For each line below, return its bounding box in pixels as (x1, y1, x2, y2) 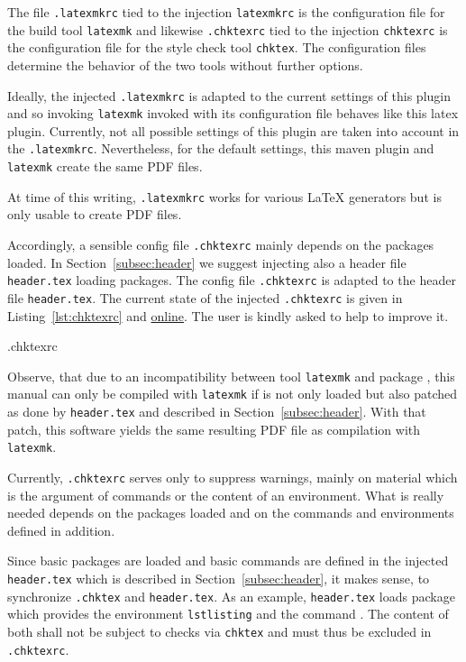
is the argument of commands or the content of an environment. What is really (7, 485, 444, 504)
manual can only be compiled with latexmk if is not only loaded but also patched (7, 384, 458, 403)
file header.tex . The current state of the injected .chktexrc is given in (7, 288, 403, 307)
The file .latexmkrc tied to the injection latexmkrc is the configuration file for (7, 3, 445, 21)
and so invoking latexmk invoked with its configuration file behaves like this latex (7, 104, 459, 123)
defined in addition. (7, 520, 115, 539)
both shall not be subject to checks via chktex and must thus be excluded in (7, 622, 432, 640)
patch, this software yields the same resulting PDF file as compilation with (7, 419, 421, 438)
